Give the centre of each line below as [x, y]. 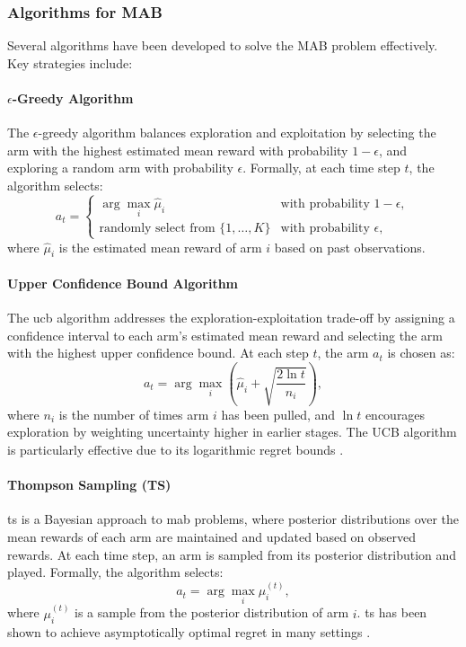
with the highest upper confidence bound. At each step [158, 353]
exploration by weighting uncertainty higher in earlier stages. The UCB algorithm [232, 432]
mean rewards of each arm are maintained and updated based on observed [212, 537]
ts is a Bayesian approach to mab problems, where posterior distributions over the [233, 519]
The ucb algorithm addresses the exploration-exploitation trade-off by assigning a [231, 318]
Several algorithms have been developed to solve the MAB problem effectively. [223, 45]
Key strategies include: [70, 62]
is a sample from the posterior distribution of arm [212, 612]
